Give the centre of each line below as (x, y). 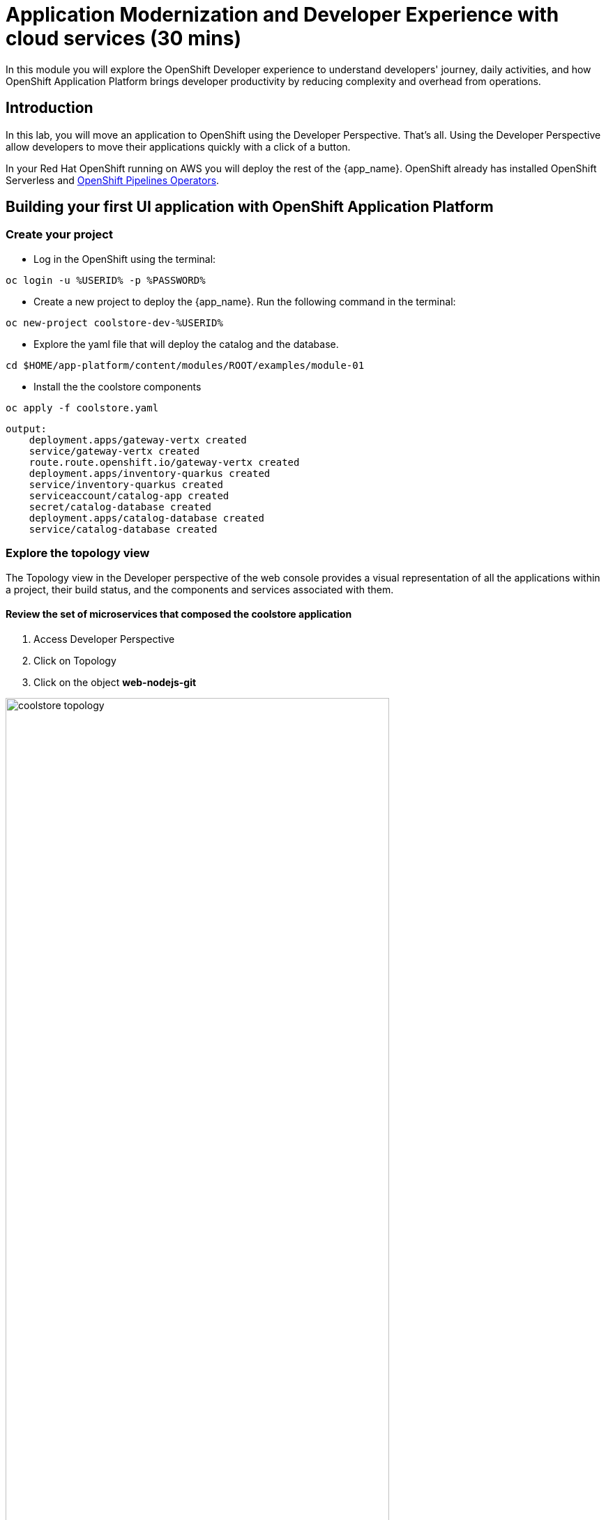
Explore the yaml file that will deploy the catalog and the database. (186, 344)
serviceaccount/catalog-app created (129, 495)
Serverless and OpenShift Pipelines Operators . (113, 180)
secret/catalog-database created (120, 507)
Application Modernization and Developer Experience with (282, 15)
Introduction (50, 108)
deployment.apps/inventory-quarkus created (150, 473)
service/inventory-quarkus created (126, 484)
